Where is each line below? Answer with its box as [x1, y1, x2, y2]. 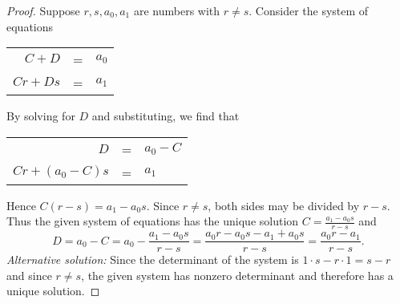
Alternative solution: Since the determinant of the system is [6, 251, 299, 268]
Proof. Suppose [6, 2, 80, 18]
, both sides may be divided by [208, 197, 360, 213]
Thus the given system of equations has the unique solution [6, 213, 299, 229]
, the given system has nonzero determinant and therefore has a [81, 266, 394, 283]
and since [6, 266, 52, 283]
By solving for [6, 107, 75, 124]
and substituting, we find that [91, 107, 240, 124]
